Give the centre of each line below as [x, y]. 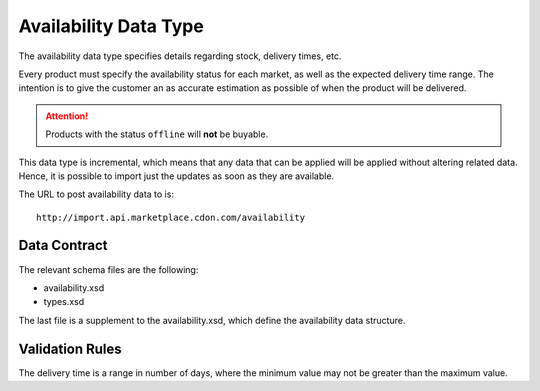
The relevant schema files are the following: [108, 269]
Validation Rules [70, 348]
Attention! [67, 116]
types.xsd [64, 302]
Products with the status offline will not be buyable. [157, 134]
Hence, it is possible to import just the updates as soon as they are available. [176, 176]
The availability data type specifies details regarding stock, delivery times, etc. [180, 56]
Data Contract [63, 245]
